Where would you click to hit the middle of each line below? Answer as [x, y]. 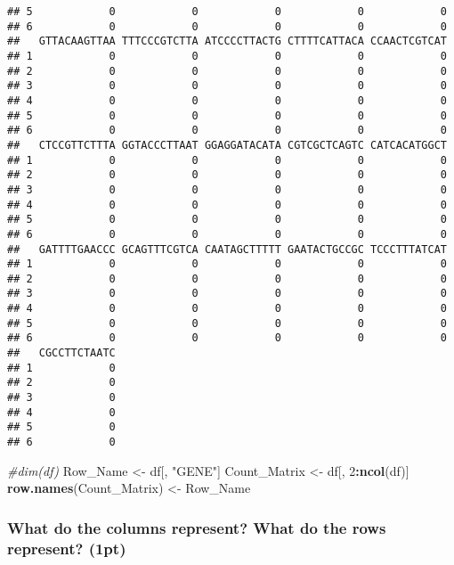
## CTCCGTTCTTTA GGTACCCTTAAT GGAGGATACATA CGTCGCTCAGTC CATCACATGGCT [227, 145]
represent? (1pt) [67, 548]
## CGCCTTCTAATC [61, 353]
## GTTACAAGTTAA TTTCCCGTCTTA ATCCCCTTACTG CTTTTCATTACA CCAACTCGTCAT [227, 41]
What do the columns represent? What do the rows [197, 527]
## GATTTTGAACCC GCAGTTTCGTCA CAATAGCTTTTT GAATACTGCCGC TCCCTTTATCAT [227, 249]
